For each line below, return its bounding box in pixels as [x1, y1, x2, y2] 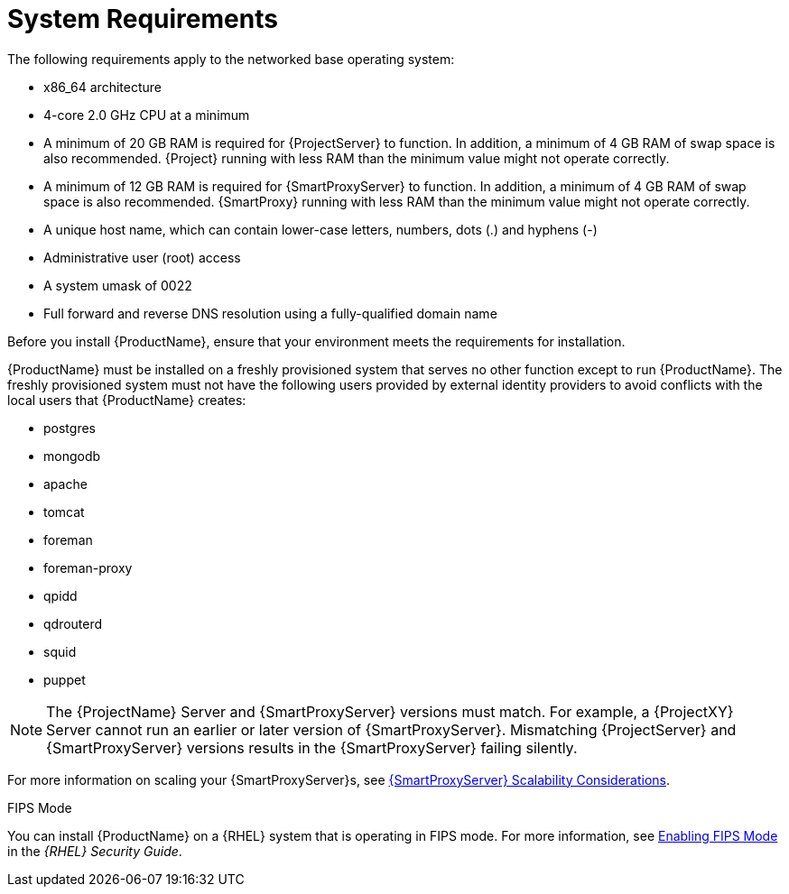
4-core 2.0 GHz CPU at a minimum [43, 106, 250, 123]
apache [43, 475, 88, 492]
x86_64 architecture [43, 78, 162, 95]
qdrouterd [43, 615, 103, 631]
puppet [43, 671, 86, 687]
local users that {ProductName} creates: [7, 392, 246, 408]
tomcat [43, 503, 85, 520]
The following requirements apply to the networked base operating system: [7, 51, 455, 67]
